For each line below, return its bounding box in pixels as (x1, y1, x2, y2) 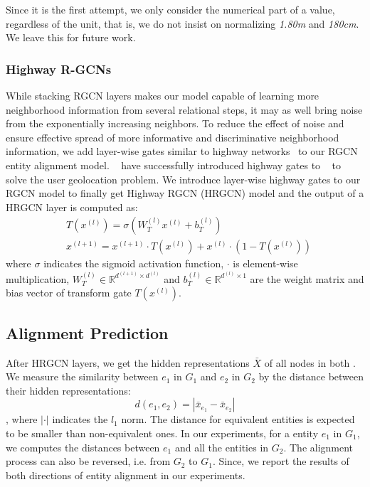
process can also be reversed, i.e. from (6, 454, 171, 469)
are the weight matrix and (250, 271, 364, 286)
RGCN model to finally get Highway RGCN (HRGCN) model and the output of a (6, 186, 364, 200)
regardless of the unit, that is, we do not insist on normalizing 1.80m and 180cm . (6, 16, 359, 31)
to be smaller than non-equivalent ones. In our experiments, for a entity (6, 425, 319, 440)
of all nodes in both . (264, 355, 356, 370)
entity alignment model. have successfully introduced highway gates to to (6, 157, 341, 172)
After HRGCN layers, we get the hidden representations (6, 355, 250, 370)
